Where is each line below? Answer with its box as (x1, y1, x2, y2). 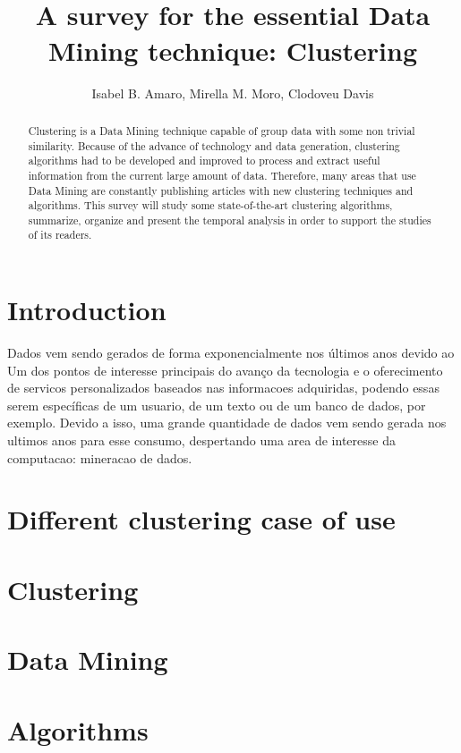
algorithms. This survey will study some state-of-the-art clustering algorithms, (28, 198, 393, 213)
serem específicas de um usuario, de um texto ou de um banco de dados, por (7, 395, 426, 414)
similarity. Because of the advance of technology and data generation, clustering (28, 138, 400, 153)
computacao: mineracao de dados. (7, 448, 192, 467)
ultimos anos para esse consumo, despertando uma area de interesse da (7, 431, 396, 450)
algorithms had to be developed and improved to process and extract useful (28, 153, 380, 168)
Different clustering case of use (7, 501, 396, 537)
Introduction (7, 292, 166, 328)
